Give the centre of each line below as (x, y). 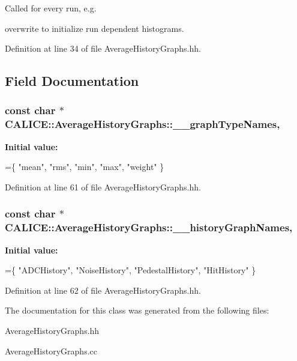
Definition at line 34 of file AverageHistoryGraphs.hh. (103, 48)
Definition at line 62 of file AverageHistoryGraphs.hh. (103, 290)
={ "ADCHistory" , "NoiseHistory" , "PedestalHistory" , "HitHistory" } (130, 270)
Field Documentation (72, 81)
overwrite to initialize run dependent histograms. (94, 28)
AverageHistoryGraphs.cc (51, 350)
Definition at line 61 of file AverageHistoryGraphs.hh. (103, 187)
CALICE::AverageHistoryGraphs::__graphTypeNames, (142, 124)
